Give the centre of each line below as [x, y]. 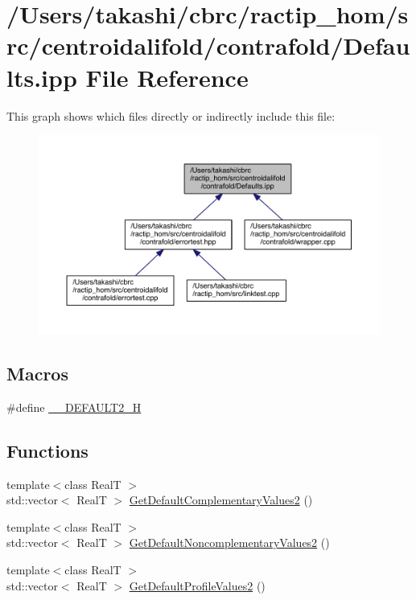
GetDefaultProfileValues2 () [197, 585]
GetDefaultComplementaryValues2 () [221, 500]
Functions [47, 450]
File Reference [167, 77]
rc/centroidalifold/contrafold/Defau [208, 45]
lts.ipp [42, 77]
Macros [37, 373]
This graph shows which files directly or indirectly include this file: [171, 115]
